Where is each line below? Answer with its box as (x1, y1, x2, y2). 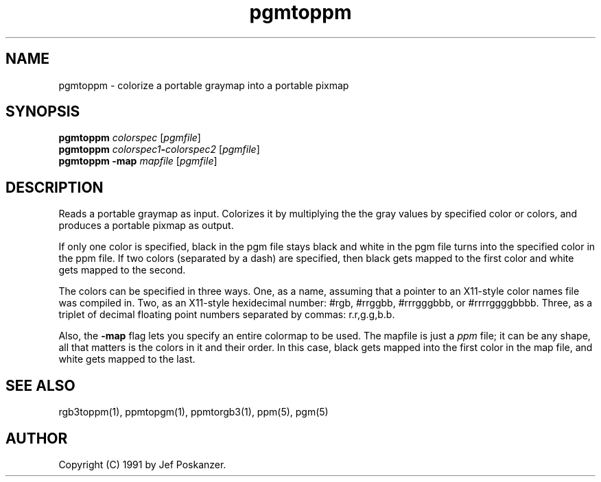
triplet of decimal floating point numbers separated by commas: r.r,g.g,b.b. (58, 309, 395, 321)
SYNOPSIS (5, 103, 80, 121)
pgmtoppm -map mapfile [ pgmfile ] (58, 155, 217, 167)
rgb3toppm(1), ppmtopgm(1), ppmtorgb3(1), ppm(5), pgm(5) (58, 406, 329, 418)
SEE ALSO (5, 376, 75, 394)
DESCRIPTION (5, 178, 104, 196)
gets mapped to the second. (58, 264, 186, 276)
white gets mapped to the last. (58, 353, 196, 365)
